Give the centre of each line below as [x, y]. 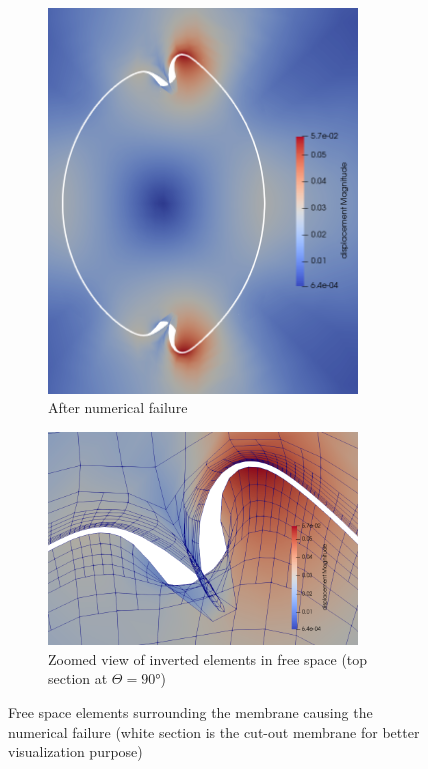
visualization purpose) [75, 751]
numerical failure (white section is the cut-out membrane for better [214, 731]
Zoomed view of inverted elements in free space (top [208, 658]
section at [78, 678]
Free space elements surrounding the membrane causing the [190, 711]
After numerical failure [118, 407]
